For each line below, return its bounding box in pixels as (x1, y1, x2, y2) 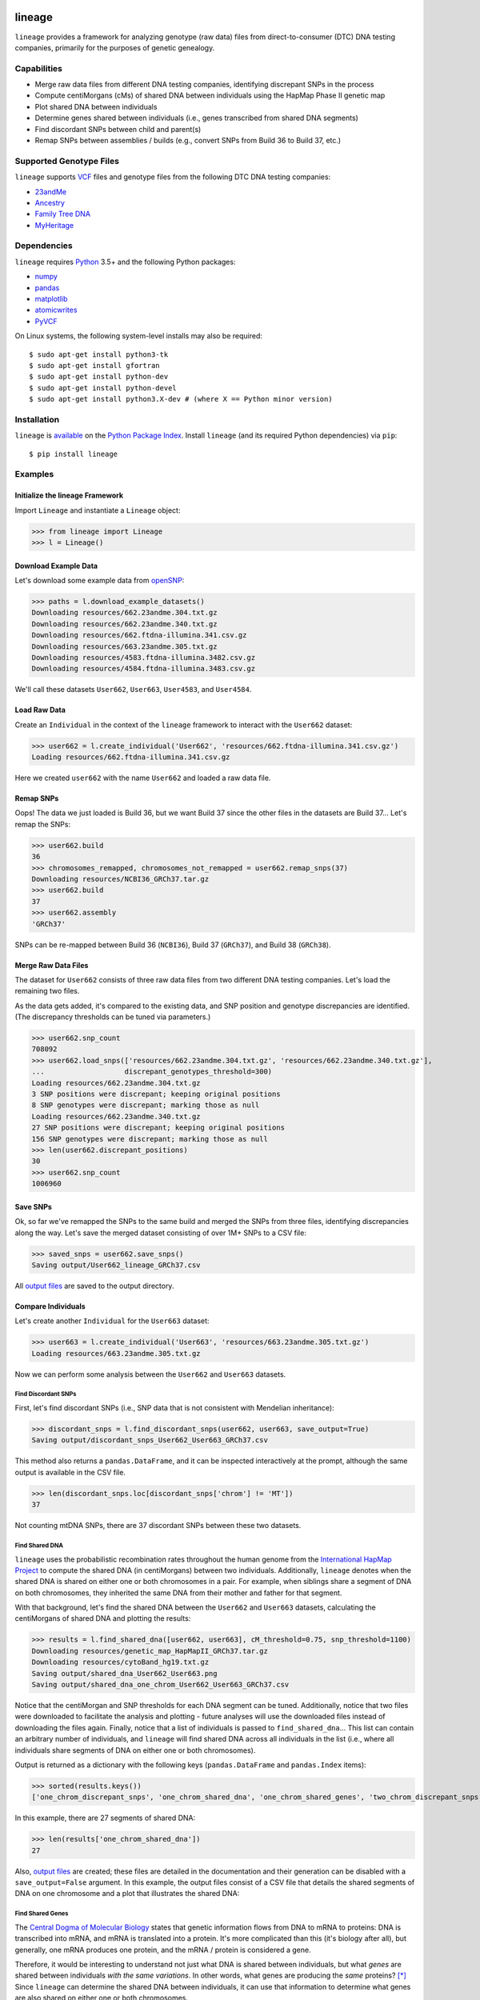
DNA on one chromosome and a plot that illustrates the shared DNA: (14, 1889, 240, 1898)
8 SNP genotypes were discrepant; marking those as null (31, 1101, 260, 1110)
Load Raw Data (14, 705, 66, 715)
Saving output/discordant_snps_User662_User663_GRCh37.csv (31, 1436, 268, 1445)
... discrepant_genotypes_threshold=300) (31, 1067, 273, 1076)
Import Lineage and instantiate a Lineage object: (14, 505, 181, 515)
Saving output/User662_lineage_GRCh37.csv (31, 1260, 201, 1270)
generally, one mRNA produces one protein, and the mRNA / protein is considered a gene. (14, 1945, 311, 1954)
